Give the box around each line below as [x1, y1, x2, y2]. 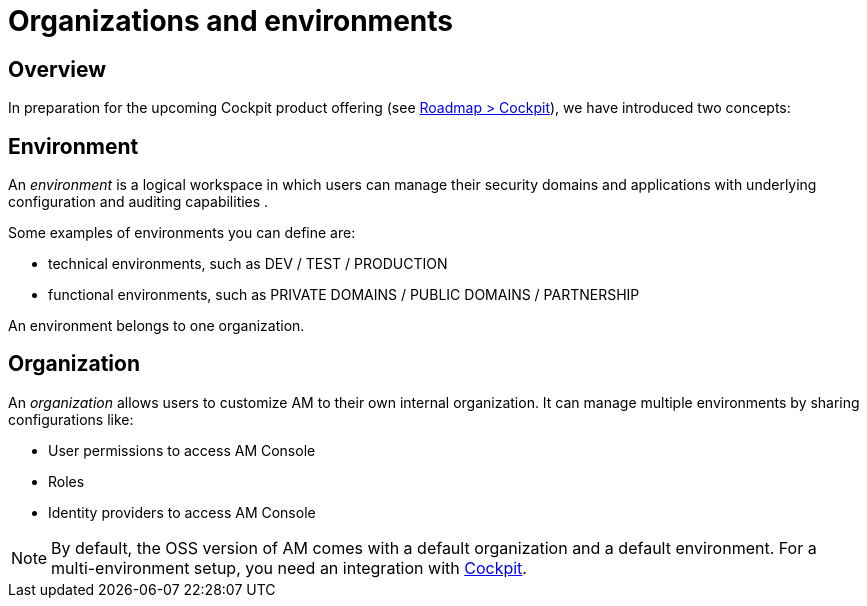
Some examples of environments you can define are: [8, 224, 356, 242]
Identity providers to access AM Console [48, 503, 316, 521]
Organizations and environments [8, 4, 454, 38]
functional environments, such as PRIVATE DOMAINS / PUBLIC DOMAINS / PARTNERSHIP [48, 286, 640, 304]
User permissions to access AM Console [48, 441, 316, 459]
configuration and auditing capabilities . [8, 193, 269, 211]
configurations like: [8, 410, 134, 428]
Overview [8, 56, 107, 82]
